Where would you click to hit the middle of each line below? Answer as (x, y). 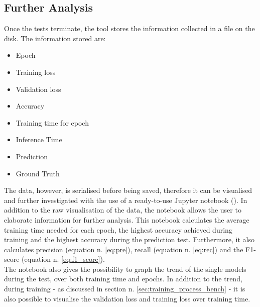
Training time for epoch (52, 122)
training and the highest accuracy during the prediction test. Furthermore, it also (129, 239)
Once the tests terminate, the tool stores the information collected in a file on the (129, 28)
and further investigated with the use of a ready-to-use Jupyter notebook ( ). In (126, 200)
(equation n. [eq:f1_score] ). (63, 259)
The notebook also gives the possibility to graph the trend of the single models (125, 269)
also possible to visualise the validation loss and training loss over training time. (127, 298)
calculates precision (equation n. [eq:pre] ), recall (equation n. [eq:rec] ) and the (124, 249)
